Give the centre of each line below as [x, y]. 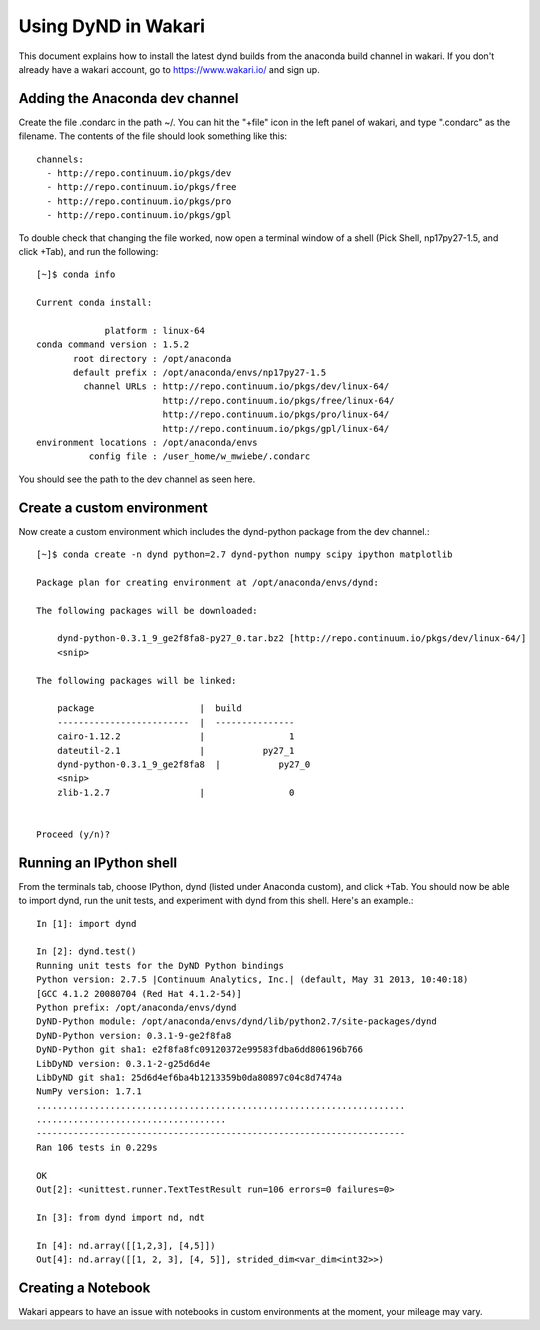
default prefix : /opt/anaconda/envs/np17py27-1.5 [200, 373]
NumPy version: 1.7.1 [89, 1091]
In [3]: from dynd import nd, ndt [120, 1217]
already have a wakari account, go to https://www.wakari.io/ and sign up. [169, 69]
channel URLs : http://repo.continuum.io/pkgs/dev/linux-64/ [236, 386]
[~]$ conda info [76, 274]
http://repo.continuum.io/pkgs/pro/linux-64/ [276, 414]
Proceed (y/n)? [73, 834]
